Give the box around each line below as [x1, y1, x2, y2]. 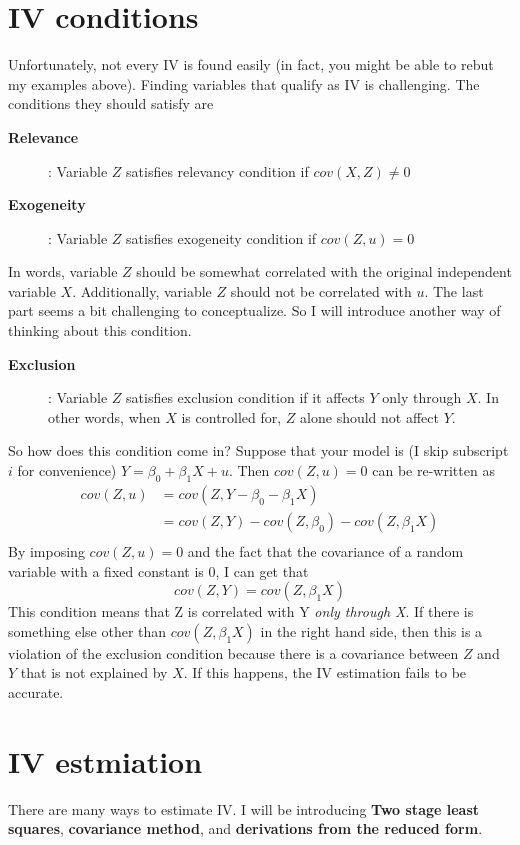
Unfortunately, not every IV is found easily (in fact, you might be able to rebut [8, 54, 494, 75]
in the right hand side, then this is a [260, 620, 483, 641]
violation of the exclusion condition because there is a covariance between [8, 642, 459, 663]
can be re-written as [372, 460, 495, 481]
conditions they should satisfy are [8, 93, 214, 114]
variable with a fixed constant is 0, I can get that [8, 560, 309, 581]
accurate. [8, 681, 64, 702]
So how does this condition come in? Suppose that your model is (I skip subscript [8, 440, 509, 461]
